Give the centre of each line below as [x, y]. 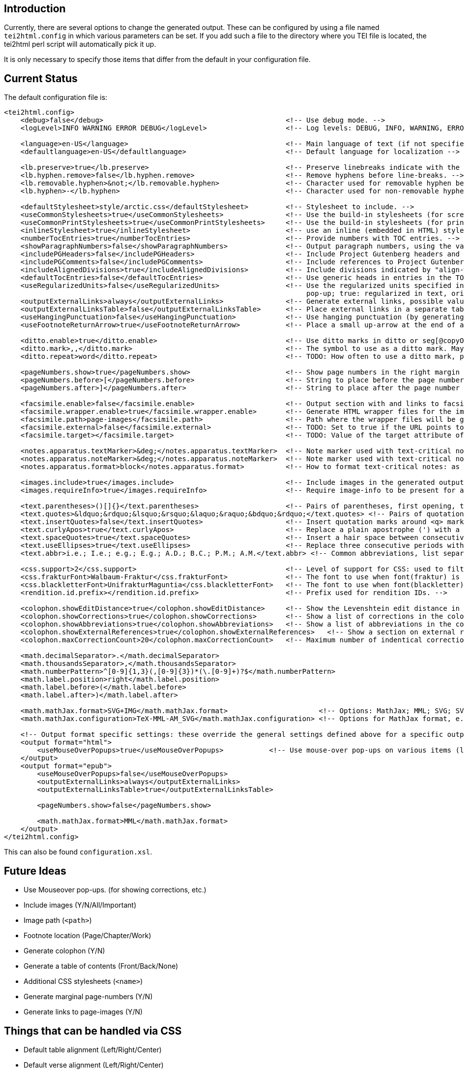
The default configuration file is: [56, 97]
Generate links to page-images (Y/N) [83, 1012]
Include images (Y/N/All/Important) [80, 905]
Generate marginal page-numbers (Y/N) [88, 997]
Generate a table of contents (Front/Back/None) [101, 966]
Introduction [35, 9]
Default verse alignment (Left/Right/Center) [94, 1065]
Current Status [41, 78]
